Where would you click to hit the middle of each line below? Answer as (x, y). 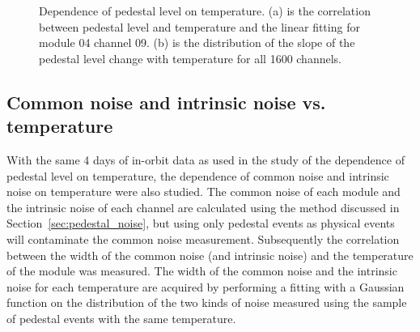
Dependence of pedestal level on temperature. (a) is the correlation (205, 11)
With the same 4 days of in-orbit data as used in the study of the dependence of (206, 159)
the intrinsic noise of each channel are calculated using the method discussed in (203, 207)
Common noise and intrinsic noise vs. (166, 102)
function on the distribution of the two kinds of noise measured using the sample (207, 302)
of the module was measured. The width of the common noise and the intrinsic (202, 271)
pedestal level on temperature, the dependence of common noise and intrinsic (198, 175)
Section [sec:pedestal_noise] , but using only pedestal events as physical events (201, 223)
